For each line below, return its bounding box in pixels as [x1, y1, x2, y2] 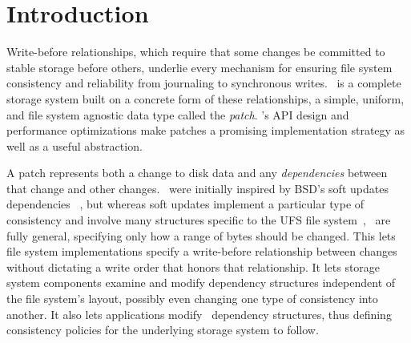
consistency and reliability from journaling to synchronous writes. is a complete [6, 75, 401, 91]
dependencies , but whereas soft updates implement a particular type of [6, 196, 365, 212]
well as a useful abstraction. [6, 137, 143, 154]
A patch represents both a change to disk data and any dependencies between [6, 164, 388, 181]
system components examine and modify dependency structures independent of [6, 274, 396, 291]
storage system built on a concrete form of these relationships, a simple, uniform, [6, 90, 405, 107]
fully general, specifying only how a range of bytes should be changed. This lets [6, 227, 396, 244]
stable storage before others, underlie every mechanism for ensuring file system [6, 59, 393, 75]
